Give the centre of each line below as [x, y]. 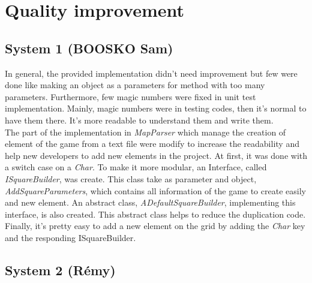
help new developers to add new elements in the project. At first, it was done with [156, 155]
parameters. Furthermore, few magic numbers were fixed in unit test [130, 96]
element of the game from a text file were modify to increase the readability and [152, 144]
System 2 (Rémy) [60, 270]
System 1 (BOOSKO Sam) [89, 48]
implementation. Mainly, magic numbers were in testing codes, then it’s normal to [156, 108]
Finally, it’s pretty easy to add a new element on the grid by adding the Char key [155, 226]
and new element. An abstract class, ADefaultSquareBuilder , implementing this [150, 202]
